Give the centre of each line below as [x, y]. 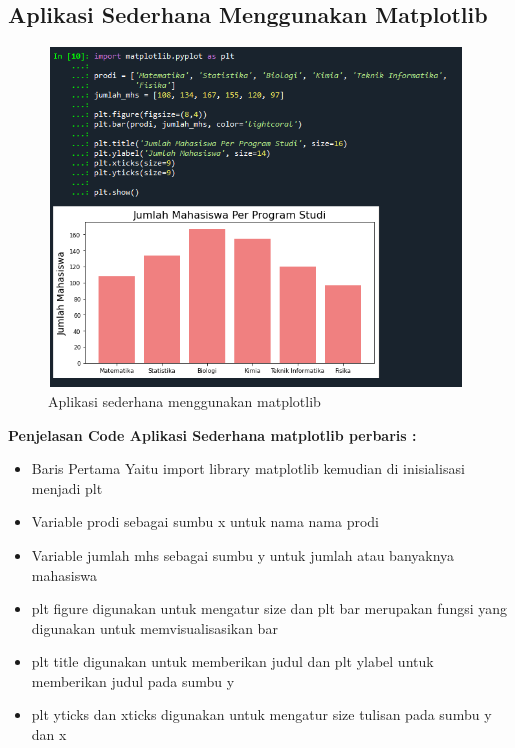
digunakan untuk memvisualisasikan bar [154, 627]
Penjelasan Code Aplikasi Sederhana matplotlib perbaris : [212, 434]
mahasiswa [64, 574]
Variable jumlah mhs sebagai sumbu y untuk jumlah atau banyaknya [243, 554]
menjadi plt [67, 487]
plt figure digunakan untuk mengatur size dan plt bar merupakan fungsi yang [269, 608]
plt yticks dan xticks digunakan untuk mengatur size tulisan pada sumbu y [261, 714]
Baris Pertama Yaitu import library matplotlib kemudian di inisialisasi [248, 468]
